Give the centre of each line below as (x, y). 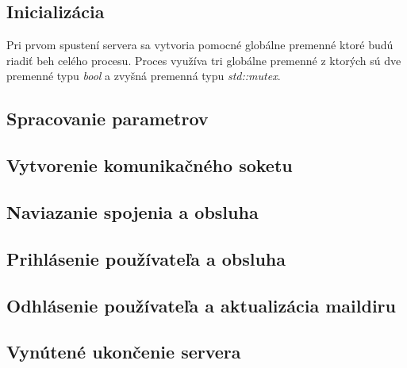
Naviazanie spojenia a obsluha (132, 211)
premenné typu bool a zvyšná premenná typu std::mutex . (144, 76)
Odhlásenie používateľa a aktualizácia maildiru (201, 305)
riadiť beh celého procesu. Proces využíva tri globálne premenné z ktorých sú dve (204, 60)
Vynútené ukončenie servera (124, 352)
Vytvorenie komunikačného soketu (150, 165)
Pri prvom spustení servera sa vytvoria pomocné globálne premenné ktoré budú (200, 45)
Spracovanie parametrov (108, 119)
